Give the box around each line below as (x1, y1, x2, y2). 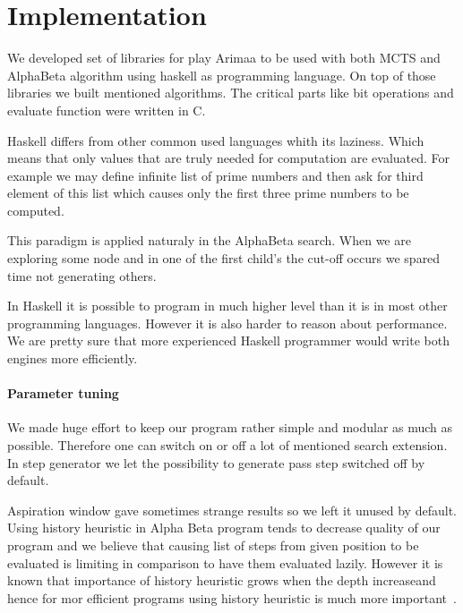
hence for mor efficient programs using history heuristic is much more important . (7, 588, 457, 607)
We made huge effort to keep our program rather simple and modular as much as (7, 418, 453, 437)
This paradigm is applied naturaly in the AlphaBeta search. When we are (7, 231, 411, 250)
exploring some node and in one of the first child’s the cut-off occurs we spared (7, 249, 441, 268)
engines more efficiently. (7, 349, 138, 368)
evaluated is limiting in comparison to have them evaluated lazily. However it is (7, 553, 443, 572)
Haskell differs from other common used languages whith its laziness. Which (7, 131, 424, 149)
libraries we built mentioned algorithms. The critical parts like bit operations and (7, 83, 454, 102)
